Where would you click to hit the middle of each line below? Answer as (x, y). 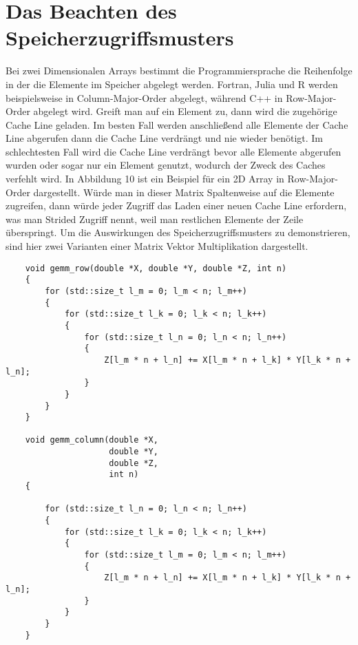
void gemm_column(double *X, (92, 440)
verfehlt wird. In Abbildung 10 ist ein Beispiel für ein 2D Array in (145, 179)
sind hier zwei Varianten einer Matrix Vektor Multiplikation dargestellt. (157, 246)
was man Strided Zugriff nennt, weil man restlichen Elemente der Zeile (155, 219)
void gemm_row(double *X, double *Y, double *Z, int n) (156, 268)
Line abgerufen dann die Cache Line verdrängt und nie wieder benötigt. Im (165, 138)
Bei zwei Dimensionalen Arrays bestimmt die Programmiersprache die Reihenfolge (179, 71)
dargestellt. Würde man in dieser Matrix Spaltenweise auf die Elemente (184, 192)
